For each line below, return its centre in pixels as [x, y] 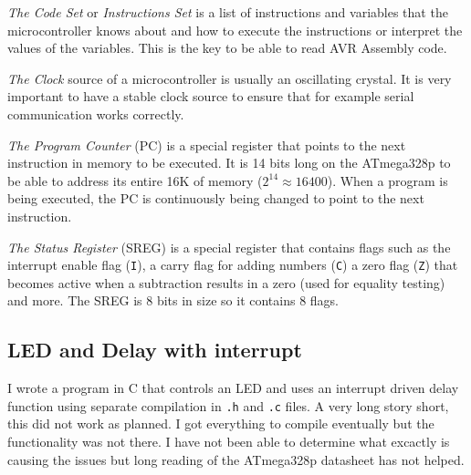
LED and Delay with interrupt [155, 350]
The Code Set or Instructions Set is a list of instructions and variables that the [228, 12]
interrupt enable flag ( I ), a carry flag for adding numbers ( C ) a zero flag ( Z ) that [233, 265]
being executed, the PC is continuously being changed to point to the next [216, 198]
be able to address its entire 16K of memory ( [135, 180]
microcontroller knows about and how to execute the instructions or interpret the [235, 30]
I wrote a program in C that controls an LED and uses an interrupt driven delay [233, 388]
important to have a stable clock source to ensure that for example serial [211, 96]
